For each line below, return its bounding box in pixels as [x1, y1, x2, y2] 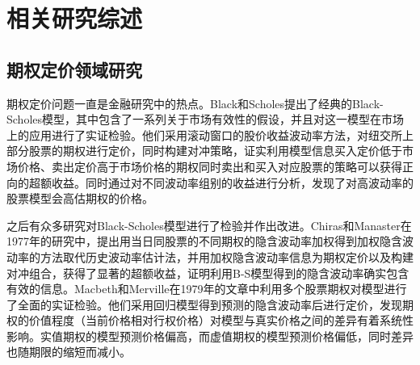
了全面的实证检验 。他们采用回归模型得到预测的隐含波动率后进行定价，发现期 [6, 296, 414, 313]
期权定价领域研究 [6, 57, 142, 82]
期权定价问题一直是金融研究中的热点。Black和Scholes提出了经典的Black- [6, 94, 384, 111]
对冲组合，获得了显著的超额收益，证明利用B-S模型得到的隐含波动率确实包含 [6, 264, 409, 281]
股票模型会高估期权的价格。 [6, 190, 153, 207]
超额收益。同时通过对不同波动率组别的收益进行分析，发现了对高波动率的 [28, 174, 414, 191]
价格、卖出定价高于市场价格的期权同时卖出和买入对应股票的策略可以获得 [17, 157, 402, 174]
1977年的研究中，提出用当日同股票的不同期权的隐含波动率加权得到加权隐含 [6, 233, 402, 250]
